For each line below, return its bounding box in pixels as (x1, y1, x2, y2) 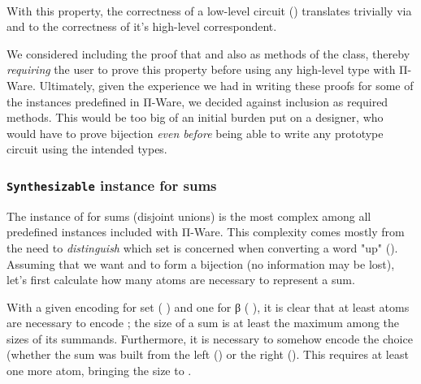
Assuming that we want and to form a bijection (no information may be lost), (7, 255, 395, 272)
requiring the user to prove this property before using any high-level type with (7, 61, 396, 78)
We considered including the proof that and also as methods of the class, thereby (7, 45, 410, 62)
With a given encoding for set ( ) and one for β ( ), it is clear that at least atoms (7, 298, 410, 315)
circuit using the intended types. (7, 140, 167, 157)
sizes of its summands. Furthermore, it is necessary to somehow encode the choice (7, 330, 413, 347)
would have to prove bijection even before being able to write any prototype (7, 124, 384, 141)
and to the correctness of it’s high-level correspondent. (7, 18, 277, 35)
